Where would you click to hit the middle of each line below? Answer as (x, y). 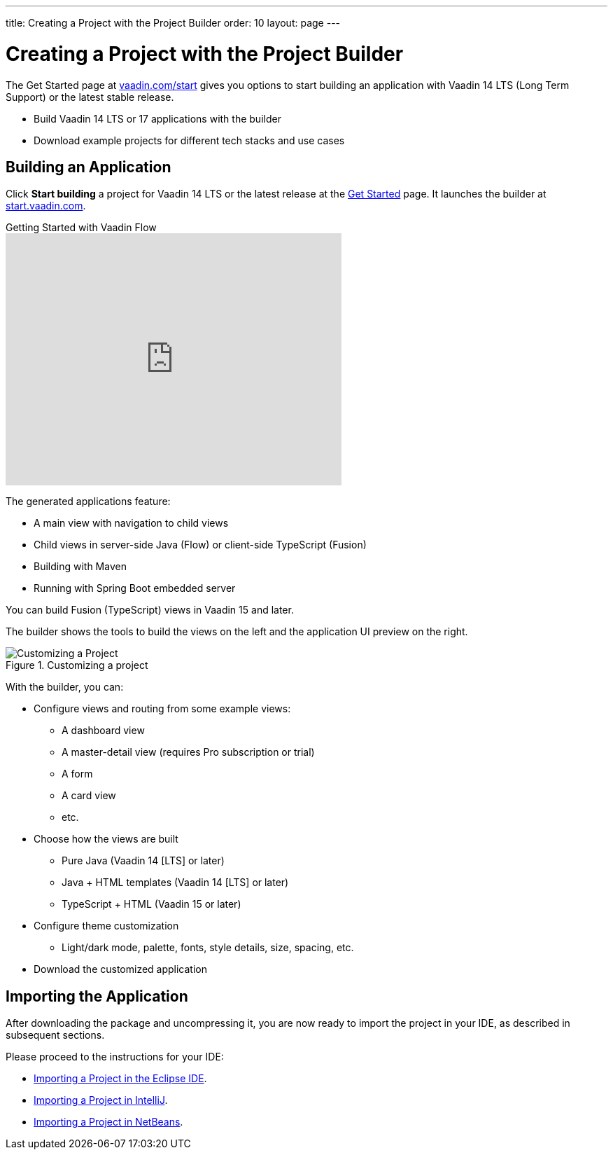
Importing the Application (97, 996)
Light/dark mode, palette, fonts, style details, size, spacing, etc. (208, 948)
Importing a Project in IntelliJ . (101, 1100)
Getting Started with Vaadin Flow (81, 228)
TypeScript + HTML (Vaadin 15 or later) (152, 904)
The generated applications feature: (88, 502)
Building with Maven (80, 567)
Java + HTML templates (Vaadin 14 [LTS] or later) (175, 883)
